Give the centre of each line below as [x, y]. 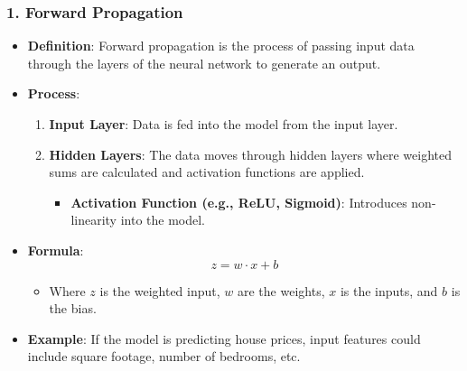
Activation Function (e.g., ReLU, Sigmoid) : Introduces [239, 202]
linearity [94, 220]
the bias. [73, 308]
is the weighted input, [160, 290]
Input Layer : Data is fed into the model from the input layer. [224, 124]
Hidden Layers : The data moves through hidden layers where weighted [250, 154]
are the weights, [281, 290]
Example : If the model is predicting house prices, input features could [224, 338]
